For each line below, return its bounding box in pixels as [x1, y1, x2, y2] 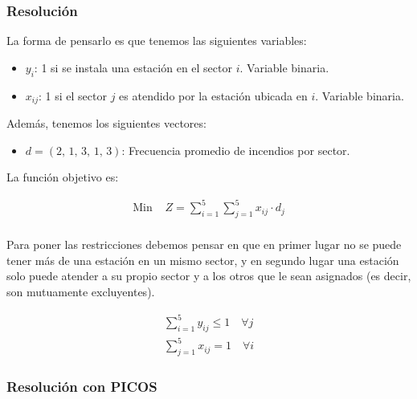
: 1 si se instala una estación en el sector [34, 59, 232, 75]
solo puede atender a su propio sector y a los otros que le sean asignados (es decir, [6, 267, 411, 284]
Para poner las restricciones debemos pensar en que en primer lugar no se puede [6, 236, 402, 253]
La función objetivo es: [6, 169, 119, 185]
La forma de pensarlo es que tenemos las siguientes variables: [6, 32, 307, 49]
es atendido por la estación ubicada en [119, 87, 308, 104]
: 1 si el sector [39, 87, 107, 104]
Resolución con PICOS [6, 377, 157, 397]
